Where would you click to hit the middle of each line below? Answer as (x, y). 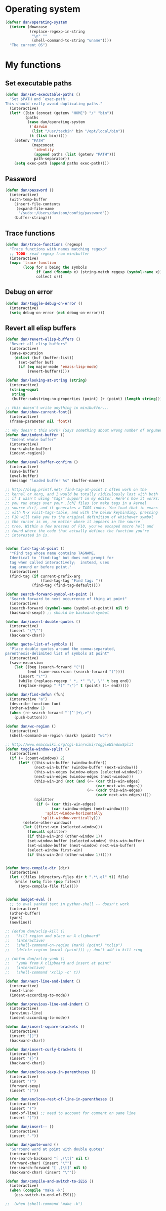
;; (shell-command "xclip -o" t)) (43, 972)
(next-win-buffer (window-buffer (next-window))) (86, 767)
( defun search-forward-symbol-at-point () (49, 594)
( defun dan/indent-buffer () (35, 435)
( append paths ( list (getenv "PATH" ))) (75, 154)
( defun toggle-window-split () (37, 749)
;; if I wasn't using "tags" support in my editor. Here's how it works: (83, 499)
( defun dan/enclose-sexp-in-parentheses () (51, 1072)
